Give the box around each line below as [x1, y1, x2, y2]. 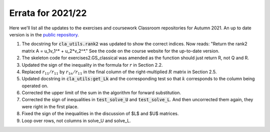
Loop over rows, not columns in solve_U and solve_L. [21, 118, 131, 124]
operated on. [21, 83, 48, 89]
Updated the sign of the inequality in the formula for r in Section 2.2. [21, 62, 163, 68]
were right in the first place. [21, 104, 79, 110]
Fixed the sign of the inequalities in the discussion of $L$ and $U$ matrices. [21, 111, 179, 117]
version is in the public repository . [9, 31, 79, 37]
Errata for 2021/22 [9, 7, 87, 18]
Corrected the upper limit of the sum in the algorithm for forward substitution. [21, 90, 181, 96]
